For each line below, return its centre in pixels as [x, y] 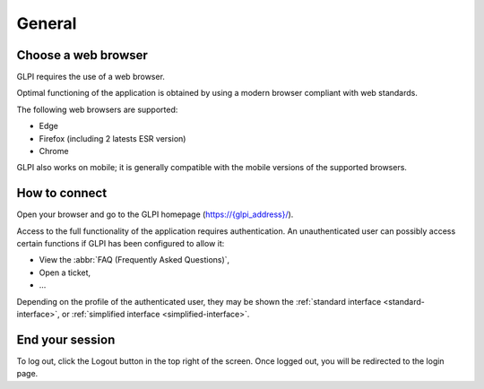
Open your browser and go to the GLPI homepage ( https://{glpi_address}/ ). [155, 214]
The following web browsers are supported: [97, 109]
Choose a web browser [82, 55]
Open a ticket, [65, 272]
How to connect [62, 193]
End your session [66, 339]
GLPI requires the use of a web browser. [91, 77]
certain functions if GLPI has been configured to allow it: [121, 244]
